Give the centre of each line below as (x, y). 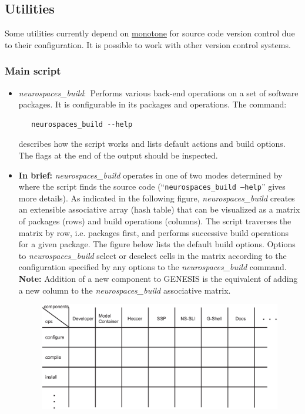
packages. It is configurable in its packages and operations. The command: (152, 104)
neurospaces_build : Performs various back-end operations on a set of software (158, 92)
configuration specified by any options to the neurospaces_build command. (152, 267)
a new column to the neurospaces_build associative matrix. (125, 290)
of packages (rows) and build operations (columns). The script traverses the (155, 221)
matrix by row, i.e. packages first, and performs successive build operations (154, 232)
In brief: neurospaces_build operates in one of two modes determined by (150, 175)
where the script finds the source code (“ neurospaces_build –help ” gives (152, 186)
